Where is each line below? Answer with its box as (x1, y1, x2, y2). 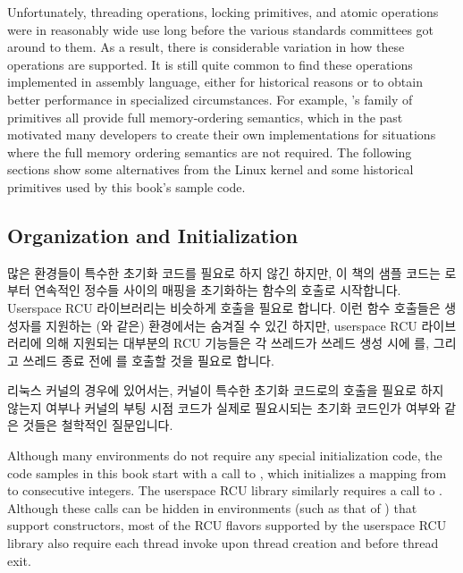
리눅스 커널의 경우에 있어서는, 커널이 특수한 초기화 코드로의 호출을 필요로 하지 (7, 381, 444, 400)
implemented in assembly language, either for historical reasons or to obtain (7, 72, 423, 91)
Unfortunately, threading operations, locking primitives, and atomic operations (7, 3, 439, 21)
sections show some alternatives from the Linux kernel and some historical (7, 160, 414, 179)
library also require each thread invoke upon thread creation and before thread (7, 534, 439, 552)
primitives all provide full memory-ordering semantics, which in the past (7, 107, 403, 126)
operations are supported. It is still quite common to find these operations (7, 55, 413, 73)
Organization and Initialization (7, 221, 299, 249)
